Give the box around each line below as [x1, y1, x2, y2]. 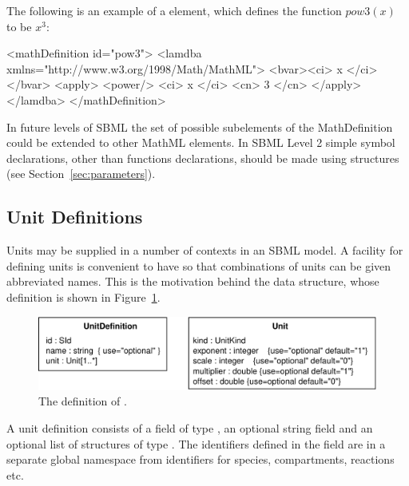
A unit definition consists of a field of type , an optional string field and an [6, 420, 373, 437]
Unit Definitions [6, 204, 143, 229]
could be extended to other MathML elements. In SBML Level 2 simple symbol [6, 134, 395, 151]
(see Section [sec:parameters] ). [6, 165, 156, 182]
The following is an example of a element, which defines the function [6, 2, 342, 18]
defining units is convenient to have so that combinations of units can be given [6, 257, 391, 274]
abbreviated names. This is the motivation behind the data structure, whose [6, 273, 379, 290]
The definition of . [38, 393, 127, 409]
